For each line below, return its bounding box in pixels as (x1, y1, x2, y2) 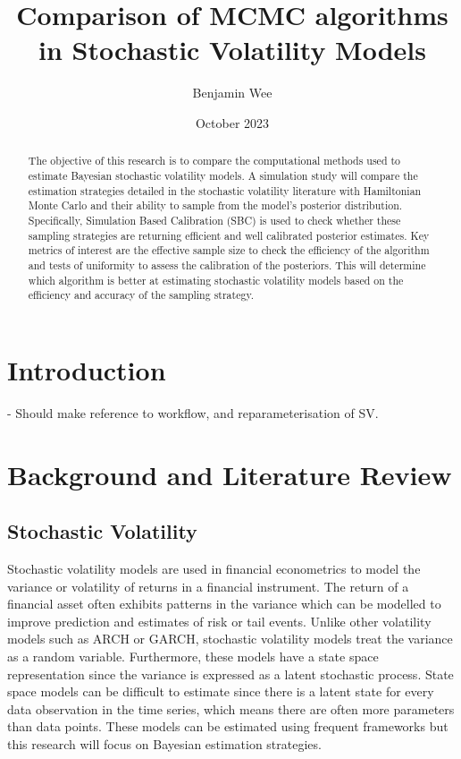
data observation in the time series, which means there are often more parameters (7, 699, 455, 718)
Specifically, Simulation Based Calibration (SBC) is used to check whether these (28, 212, 401, 227)
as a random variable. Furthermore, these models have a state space (7, 646, 379, 665)
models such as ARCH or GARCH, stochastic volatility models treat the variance (7, 629, 453, 648)
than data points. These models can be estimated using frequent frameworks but (7, 717, 448, 736)
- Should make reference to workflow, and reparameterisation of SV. (7, 403, 379, 422)
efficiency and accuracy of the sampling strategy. (28, 287, 254, 303)
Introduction (7, 351, 166, 388)
